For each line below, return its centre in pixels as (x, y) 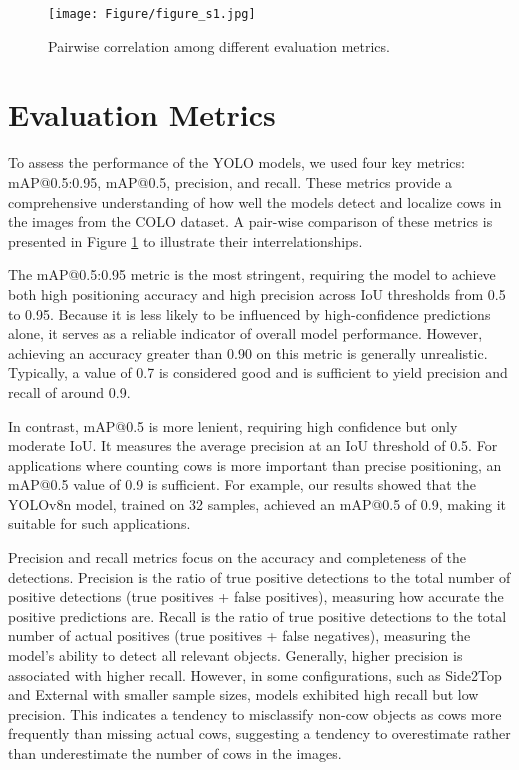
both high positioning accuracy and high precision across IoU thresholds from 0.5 (257, 293)
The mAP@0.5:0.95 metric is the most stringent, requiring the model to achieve (252, 274)
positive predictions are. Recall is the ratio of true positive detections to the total (257, 615)
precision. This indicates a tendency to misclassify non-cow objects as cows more (255, 713)
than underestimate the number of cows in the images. (175, 753)
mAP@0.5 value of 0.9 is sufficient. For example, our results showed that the (242, 484)
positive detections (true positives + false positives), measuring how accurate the (256, 596)
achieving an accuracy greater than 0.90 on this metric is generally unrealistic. (248, 352)
